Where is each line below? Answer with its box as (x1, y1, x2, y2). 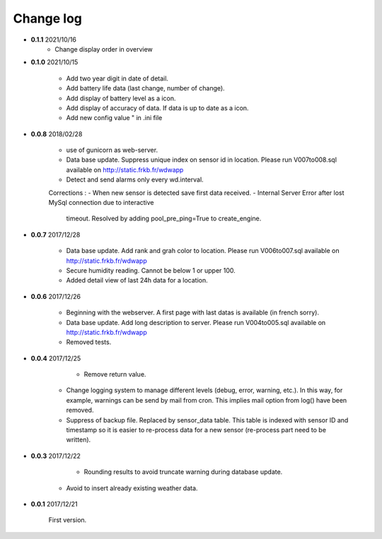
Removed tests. (66, 338, 112, 346)
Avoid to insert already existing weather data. (66, 484, 198, 492)
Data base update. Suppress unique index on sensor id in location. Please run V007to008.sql (66, 155, 337, 164)
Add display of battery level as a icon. (66, 94, 176, 102)
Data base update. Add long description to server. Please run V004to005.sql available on (66, 318, 326, 326)
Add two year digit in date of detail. (66, 74, 169, 83)
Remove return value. (83, 370, 146, 379)
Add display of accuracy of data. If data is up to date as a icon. (66, 103, 249, 112)
